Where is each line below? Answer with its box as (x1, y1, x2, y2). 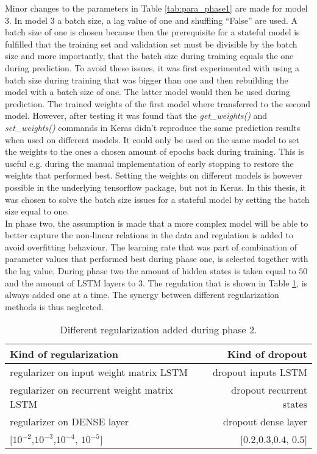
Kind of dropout (227, 347, 307, 361)
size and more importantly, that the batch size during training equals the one (5, 49, 294, 62)
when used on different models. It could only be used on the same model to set (5, 133, 299, 146)
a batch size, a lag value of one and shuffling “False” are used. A (57, 13, 297, 26)
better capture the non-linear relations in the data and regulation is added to (5, 229, 293, 241)
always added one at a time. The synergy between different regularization (5, 288, 279, 301)
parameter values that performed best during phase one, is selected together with (5, 252, 308, 265)
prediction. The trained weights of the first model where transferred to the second (5, 97, 311, 110)
